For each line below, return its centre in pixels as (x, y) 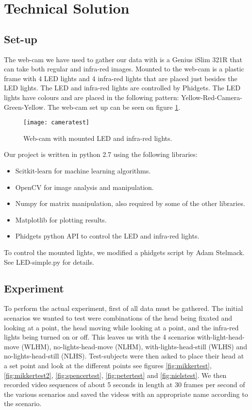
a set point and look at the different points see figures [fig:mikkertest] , (108, 365)
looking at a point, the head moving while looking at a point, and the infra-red (121, 327)
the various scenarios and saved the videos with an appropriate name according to (126, 394)
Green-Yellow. (25, 107)
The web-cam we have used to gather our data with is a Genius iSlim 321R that (123, 59)
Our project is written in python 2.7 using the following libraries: (101, 154)
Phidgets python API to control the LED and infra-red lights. (107, 236)
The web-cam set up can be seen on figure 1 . (114, 107)
